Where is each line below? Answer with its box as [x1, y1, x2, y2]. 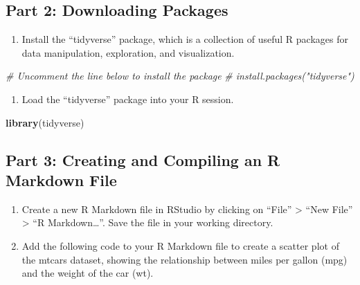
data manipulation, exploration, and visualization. [21, 45, 235, 59]
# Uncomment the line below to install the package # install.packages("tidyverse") [6, 68, 354, 83]
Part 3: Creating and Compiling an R [6, 149, 280, 170]
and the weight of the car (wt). [21, 266, 154, 280]
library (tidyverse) [6, 115, 84, 129]
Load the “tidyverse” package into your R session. [21, 91, 234, 106]
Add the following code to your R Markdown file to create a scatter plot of [21, 238, 339, 252]
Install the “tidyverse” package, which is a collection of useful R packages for [21, 32, 348, 46]
